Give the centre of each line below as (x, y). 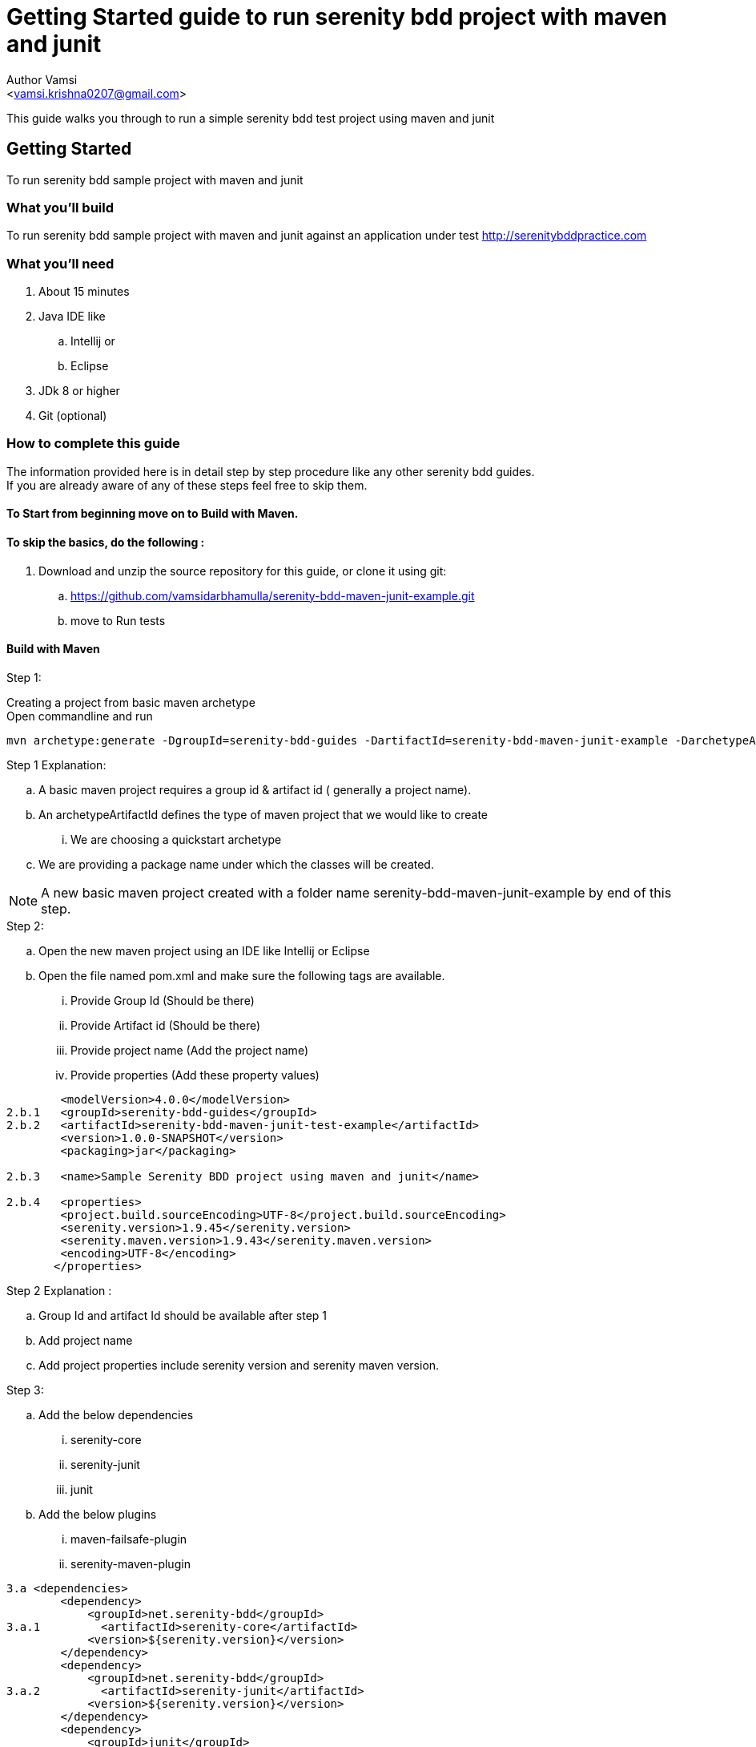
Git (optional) (73, 416)
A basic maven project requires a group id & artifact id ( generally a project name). (255, 789)
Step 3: (25, 1390)
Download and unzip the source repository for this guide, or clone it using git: (243, 571)
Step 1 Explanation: (56, 765)
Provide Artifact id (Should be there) (166, 1025)
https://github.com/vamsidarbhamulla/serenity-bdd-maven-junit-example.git (273, 595)
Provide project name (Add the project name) (189, 1050)
